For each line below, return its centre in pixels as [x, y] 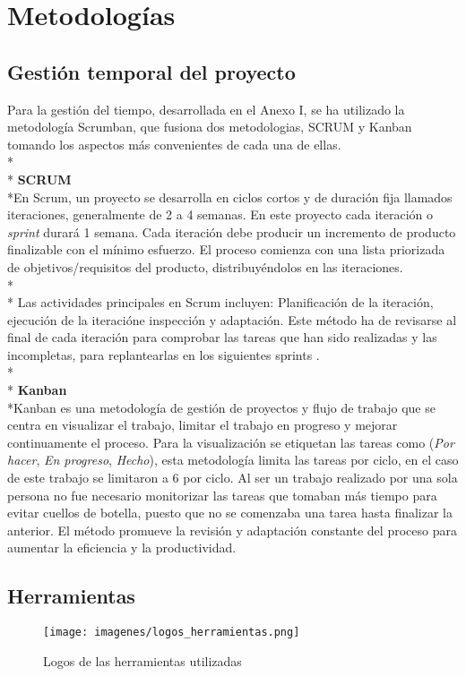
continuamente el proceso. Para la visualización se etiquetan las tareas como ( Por [231, 442]
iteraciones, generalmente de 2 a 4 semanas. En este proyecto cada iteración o [220, 214]
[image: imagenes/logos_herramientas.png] [172, 633]
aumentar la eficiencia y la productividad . [122, 548]
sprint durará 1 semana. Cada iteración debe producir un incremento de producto [232, 231]
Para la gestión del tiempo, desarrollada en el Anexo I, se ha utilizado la [206, 109]
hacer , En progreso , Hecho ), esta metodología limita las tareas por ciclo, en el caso [233, 460]
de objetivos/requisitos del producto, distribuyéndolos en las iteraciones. [205, 266]
